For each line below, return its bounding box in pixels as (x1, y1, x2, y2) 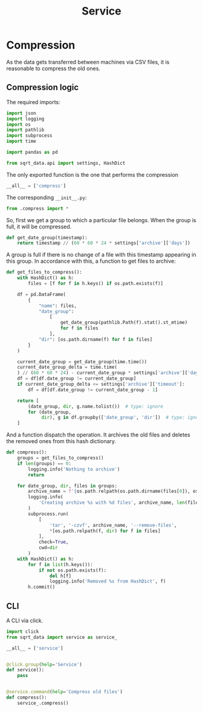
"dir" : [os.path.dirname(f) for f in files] (38, 336, 153, 343)
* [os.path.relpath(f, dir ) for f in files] (49, 528, 161, 534)
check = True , (38, 539, 69, 546)
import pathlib (6, 127, 45, 133)
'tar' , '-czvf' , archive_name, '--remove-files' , (49, 522, 177, 528)
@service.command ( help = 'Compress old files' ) (6, 689, 123, 695)
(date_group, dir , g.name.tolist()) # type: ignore (28, 403, 164, 409)
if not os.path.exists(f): (38, 567, 107, 573)
